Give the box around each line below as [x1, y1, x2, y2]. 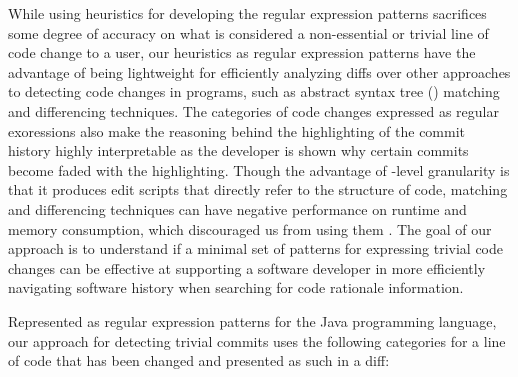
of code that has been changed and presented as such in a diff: [8, 350, 390, 371]
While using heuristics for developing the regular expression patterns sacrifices [8, 3, 487, 23]
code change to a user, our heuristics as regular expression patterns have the [8, 42, 476, 63]
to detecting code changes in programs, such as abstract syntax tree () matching [8, 81, 500, 102]
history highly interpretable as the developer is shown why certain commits [8, 140, 469, 161]
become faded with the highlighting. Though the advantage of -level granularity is [8, 159, 510, 180]
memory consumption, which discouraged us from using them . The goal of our [8, 218, 492, 239]
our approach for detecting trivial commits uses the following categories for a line [8, 330, 506, 351]
